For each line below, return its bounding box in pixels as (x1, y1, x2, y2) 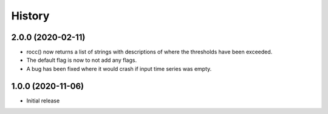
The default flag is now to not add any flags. (26, 56, 137, 64)
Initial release (26, 97, 60, 104)
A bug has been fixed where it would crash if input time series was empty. (26, 65, 212, 72)
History (11, 9, 50, 22)
